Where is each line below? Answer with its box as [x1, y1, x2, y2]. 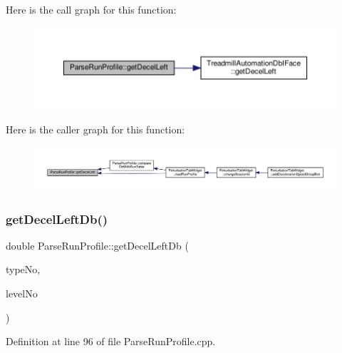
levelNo [6, 286, 38, 301]
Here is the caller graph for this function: [6, 121, 185, 136]
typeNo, [6, 262, 41, 277]
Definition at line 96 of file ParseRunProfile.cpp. [6, 334, 216, 349]
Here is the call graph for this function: [6, 2, 177, 16]
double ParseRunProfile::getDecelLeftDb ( [6, 237, 189, 252]
